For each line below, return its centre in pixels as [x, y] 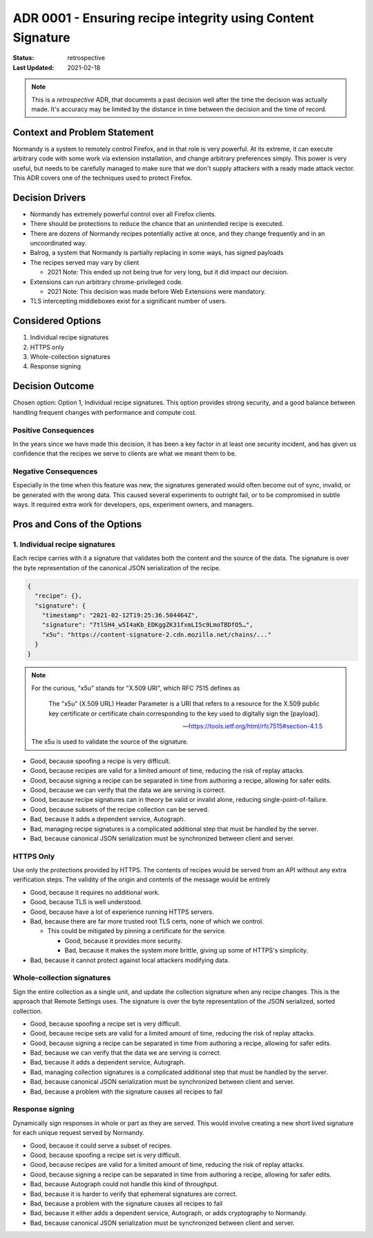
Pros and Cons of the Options [77, 524]
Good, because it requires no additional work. [95, 892]
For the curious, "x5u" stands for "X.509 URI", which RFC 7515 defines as [136, 688]
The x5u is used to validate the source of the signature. [110, 742]
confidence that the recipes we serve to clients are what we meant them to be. [125, 453]
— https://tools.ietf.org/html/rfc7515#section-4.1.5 [252, 726]
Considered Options [57, 321]
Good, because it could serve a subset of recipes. [101, 1145]
